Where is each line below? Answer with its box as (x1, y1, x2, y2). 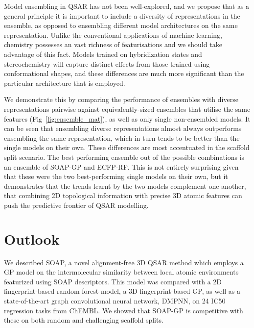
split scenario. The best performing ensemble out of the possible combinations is (4, 151, 245, 162)
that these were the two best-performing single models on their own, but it (4, 171, 228, 181)
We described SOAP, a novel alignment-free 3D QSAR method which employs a (4, 257, 244, 267)
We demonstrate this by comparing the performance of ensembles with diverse (4, 94, 238, 104)
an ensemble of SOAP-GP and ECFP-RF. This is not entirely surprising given (4, 161, 239, 172)
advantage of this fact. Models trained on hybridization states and (4, 49, 202, 59)
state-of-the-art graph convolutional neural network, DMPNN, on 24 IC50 (4, 295, 226, 305)
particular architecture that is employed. (4, 77, 125, 88)
